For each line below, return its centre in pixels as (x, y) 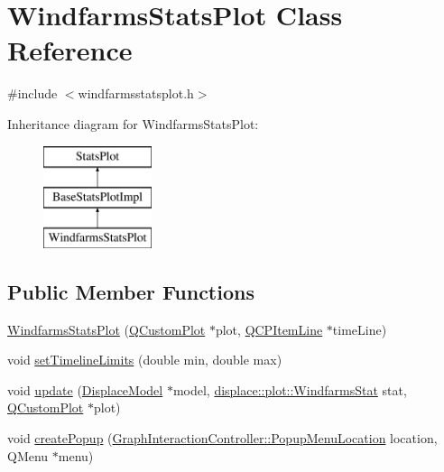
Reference (70, 50)
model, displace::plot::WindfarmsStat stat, (290, 389)
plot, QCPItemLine (269, 329)
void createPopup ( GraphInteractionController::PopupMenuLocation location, (222, 438)
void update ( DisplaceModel (85, 389)
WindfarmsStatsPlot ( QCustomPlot (106, 329)
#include (32, 93)
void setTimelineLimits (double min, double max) (145, 360)
